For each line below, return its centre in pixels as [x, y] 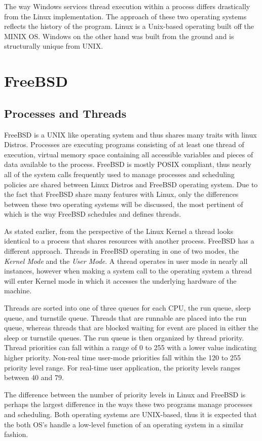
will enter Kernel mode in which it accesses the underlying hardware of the [120, 280]
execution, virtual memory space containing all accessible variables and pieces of [129, 154]
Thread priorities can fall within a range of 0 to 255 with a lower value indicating [130, 347]
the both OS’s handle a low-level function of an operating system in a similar [124, 424]
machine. [18, 291]
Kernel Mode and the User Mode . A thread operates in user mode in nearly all [126, 261]
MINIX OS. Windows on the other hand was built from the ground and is [119, 36]
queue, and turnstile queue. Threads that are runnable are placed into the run [125, 317]
